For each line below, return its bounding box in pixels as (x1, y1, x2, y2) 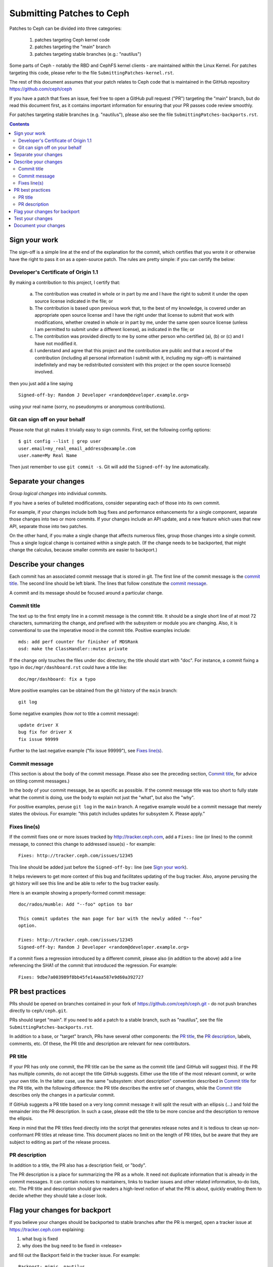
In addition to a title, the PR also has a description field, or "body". (9, 1162, 147, 1168)
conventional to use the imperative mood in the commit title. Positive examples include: (9, 627, 191, 633)
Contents (9, 121, 30, 127)
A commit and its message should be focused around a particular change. (9, 589, 164, 595)
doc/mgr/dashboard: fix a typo (18, 676, 96, 682)
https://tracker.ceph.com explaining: (9, 1226, 85, 1233)
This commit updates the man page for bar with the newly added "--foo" (18, 916, 202, 921)
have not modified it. (34, 340, 78, 347)
